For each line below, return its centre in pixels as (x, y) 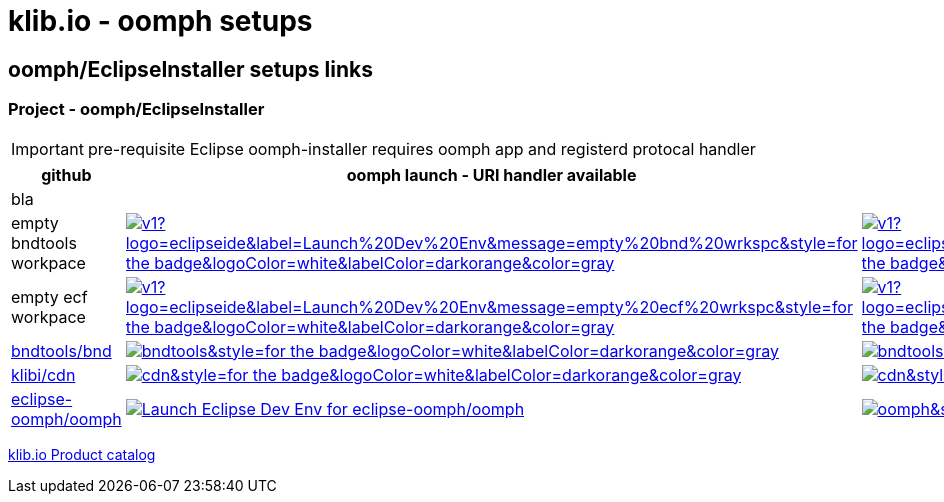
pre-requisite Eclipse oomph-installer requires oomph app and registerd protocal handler (421, 148)
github (66, 174)
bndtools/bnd (61, 350)
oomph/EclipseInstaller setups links (190, 69)
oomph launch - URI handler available (491, 174)
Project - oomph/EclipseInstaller (136, 109)
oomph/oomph (66, 418)
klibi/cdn (43, 374)
